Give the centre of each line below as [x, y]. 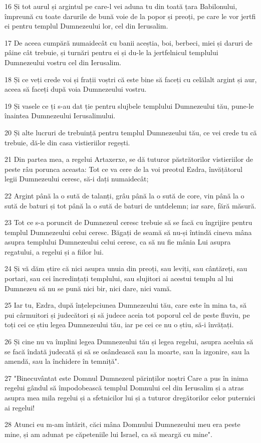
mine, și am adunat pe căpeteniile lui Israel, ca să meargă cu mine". [109, 434]
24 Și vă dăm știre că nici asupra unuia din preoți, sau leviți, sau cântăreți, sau [126, 268]
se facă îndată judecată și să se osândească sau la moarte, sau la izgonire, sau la [127, 351]
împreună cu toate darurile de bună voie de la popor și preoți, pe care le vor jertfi [130, 16]
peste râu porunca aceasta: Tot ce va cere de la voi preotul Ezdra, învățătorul [124, 169]
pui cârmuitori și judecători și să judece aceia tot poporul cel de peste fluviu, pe [127, 314]
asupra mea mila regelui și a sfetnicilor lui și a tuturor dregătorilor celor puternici [130, 397]
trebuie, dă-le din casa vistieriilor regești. [67, 142]
